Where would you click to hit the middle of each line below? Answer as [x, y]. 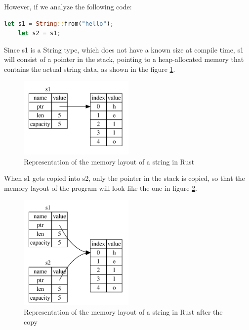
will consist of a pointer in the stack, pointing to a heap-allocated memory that [124, 59]
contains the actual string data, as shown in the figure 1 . [90, 69]
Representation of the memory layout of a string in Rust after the [123, 311]
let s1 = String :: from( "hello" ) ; [59, 24]
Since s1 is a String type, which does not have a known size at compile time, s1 [124, 49]
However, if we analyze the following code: [68, 6]
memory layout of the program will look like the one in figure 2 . [101, 188]
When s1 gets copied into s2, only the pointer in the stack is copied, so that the [124, 178]
